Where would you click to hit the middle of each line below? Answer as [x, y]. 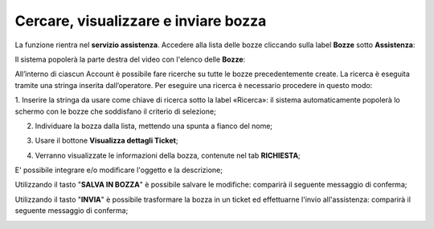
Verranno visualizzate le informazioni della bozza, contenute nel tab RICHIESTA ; [168, 155]
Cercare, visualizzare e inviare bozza [141, 21]
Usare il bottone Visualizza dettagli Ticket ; [106, 141]
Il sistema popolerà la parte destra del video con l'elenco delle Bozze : [130, 59]
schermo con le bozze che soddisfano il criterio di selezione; [115, 111]
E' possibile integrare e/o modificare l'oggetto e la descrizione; [119, 170]
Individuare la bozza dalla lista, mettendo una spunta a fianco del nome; [154, 126]
